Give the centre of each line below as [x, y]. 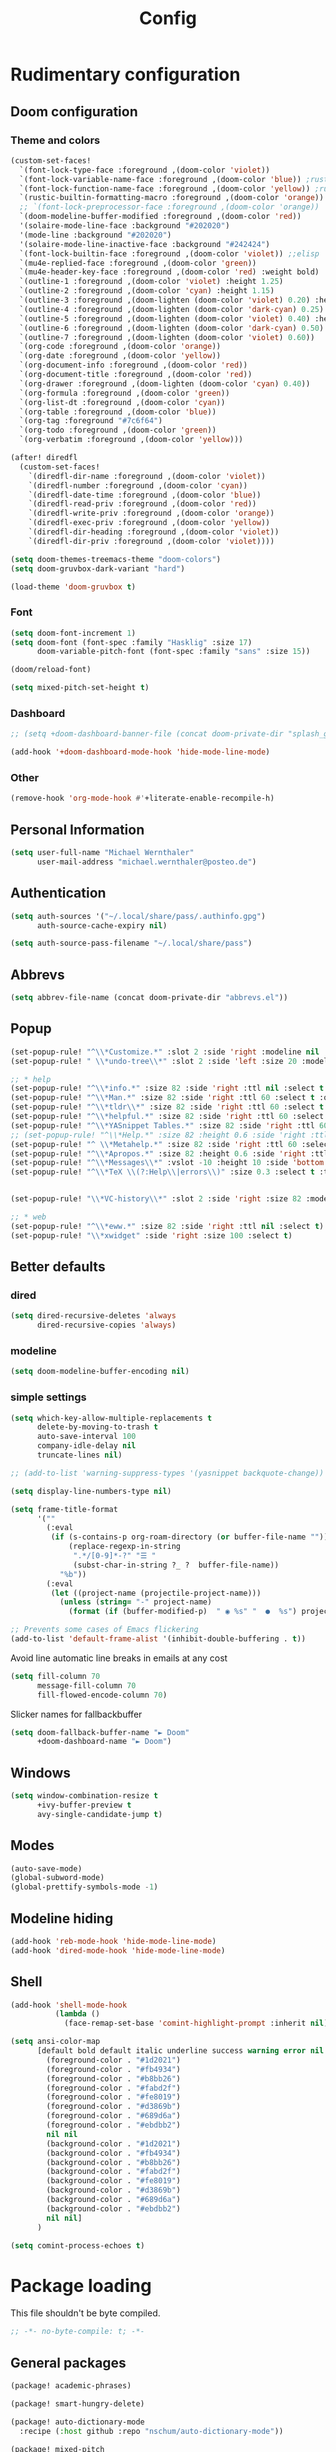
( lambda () [77, 2014]
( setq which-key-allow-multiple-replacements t [111, 1418]
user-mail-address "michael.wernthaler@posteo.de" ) [146, 862]
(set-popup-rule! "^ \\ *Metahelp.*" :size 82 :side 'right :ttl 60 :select [171, 1144]
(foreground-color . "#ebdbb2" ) [114, 2125]
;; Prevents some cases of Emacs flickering [104, 1630]
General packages [68, 2362]
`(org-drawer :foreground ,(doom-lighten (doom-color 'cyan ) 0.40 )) [165, 383]
